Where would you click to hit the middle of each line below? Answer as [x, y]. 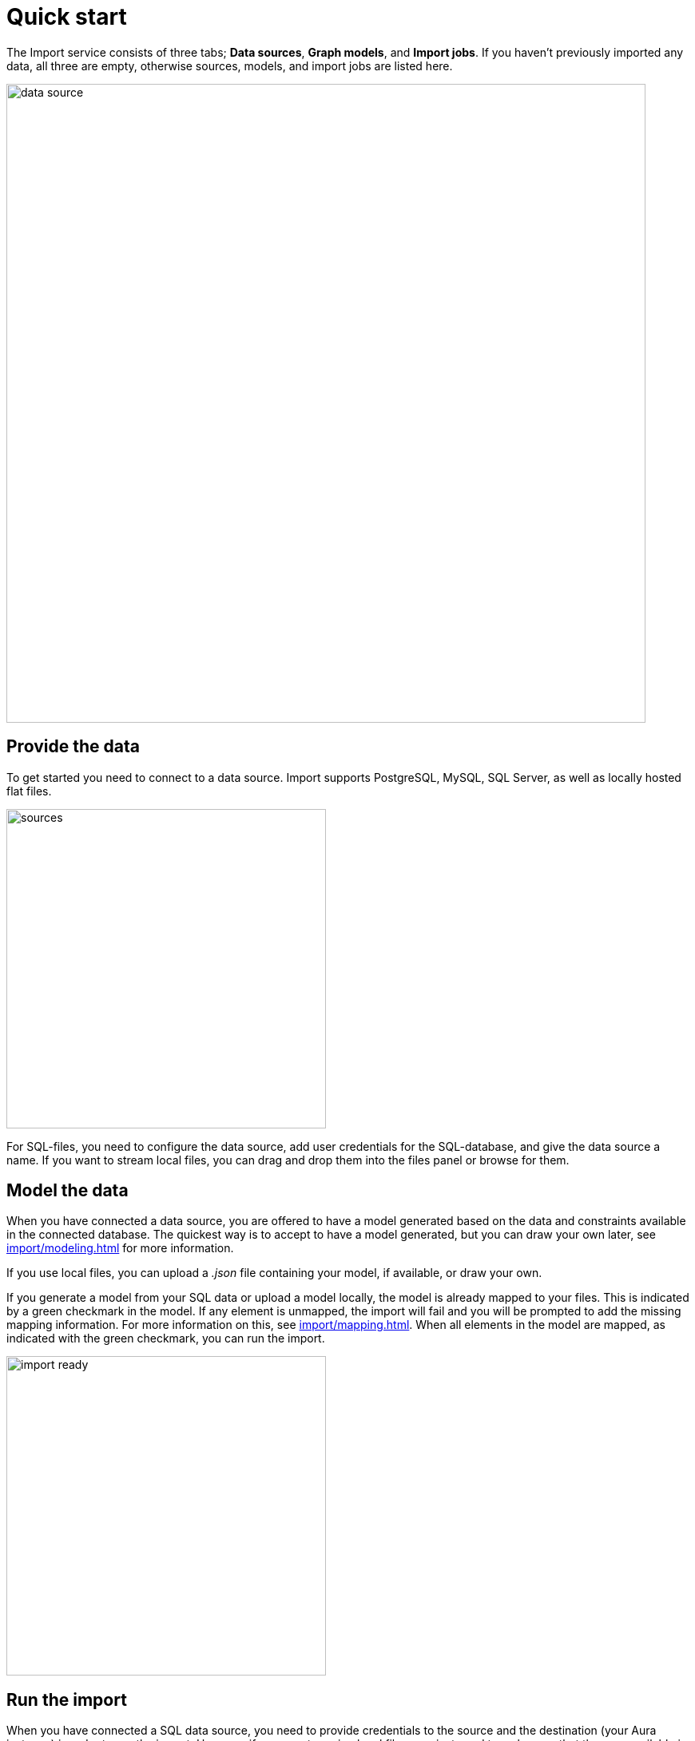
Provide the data [73, 747]
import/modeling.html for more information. [120, 1248]
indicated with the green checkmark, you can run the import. [166, 1338]
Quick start [67, 17]
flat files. [29, 791]
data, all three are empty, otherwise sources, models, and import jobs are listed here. [230, 65]
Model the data [68, 1191]
